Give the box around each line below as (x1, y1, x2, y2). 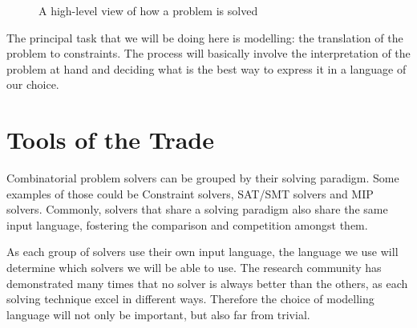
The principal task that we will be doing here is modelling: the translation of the (6, 29, 403, 46)
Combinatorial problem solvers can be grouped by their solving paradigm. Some (6, 170, 399, 186)
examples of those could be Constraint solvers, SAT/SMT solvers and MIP (6, 185, 374, 202)
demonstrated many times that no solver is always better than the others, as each (6, 274, 408, 291)
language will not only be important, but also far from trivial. (6, 306, 310, 322)
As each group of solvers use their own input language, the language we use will (6, 243, 399, 260)
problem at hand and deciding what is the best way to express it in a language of (6, 60, 407, 77)
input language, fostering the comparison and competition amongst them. (6, 216, 368, 233)
